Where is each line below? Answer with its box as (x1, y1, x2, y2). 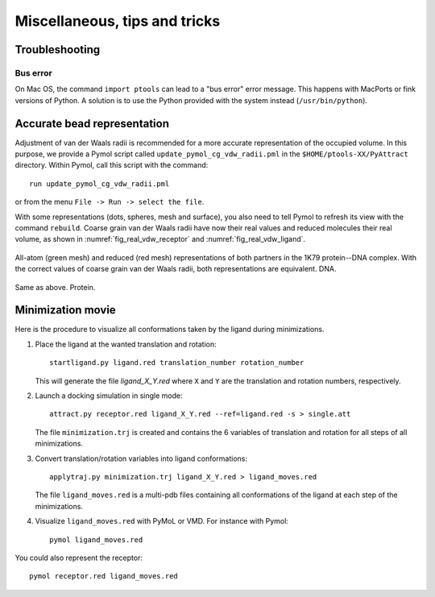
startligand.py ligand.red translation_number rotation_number (49, 359, 304, 367)
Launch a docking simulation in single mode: (35, 391, 183, 400)
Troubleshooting (14, 43, 101, 56)
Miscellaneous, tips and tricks (14, 12, 221, 30)
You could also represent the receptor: (14, 553, 143, 562)
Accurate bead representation (14, 117, 169, 131)
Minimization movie (14, 303, 116, 317)
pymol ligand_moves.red (49, 535, 143, 544)
